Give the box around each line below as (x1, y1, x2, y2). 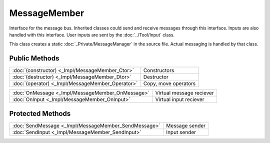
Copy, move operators (143, 80, 196, 87)
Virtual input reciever (155, 96, 204, 103)
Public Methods (9, 54, 59, 62)
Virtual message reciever (155, 89, 214, 96)
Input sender (165, 128, 196, 135)
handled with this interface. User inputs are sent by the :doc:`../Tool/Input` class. (9, 31, 175, 37)
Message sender (165, 122, 206, 129)
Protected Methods (9, 109, 71, 117)
